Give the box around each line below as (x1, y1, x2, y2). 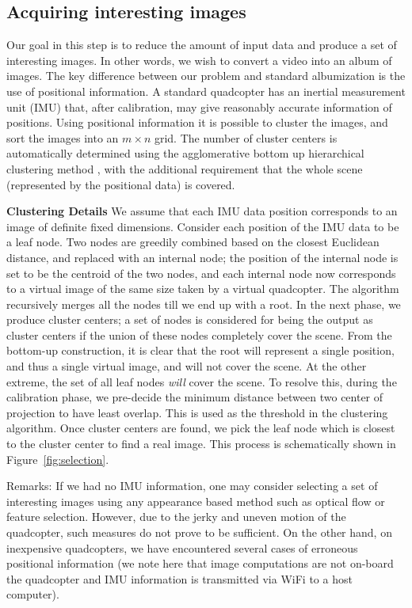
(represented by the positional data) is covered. (6, 176, 235, 192)
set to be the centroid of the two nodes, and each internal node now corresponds (6, 264, 396, 281)
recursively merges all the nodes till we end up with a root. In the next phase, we (6, 295, 401, 312)
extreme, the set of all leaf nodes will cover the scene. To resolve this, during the (6, 373, 397, 389)
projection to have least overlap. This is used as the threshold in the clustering (6, 404, 388, 420)
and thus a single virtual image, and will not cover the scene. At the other (6, 358, 367, 374)
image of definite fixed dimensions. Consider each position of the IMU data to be (6, 218, 399, 234)
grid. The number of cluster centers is (154, 129, 338, 146)
